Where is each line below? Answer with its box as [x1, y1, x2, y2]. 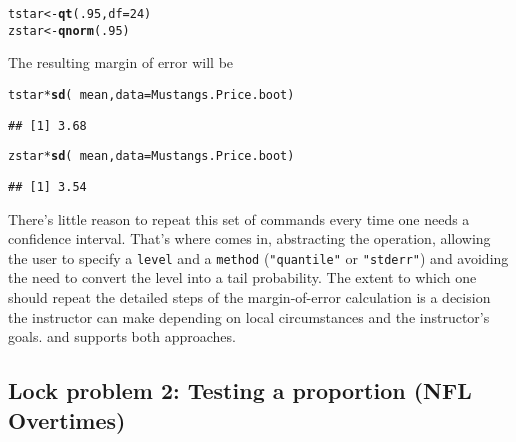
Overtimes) [8, 404, 126, 435]
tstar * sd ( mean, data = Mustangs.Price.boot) [8, 87, 295, 102]
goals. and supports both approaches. [8, 326, 236, 347]
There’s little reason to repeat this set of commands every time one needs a [8, 208, 470, 229]
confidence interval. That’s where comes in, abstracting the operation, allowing [8, 228, 491, 249]
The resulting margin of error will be [8, 52, 234, 73]
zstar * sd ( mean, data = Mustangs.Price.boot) [8, 149, 295, 164]
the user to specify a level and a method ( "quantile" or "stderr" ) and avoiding [8, 247, 509, 268]
